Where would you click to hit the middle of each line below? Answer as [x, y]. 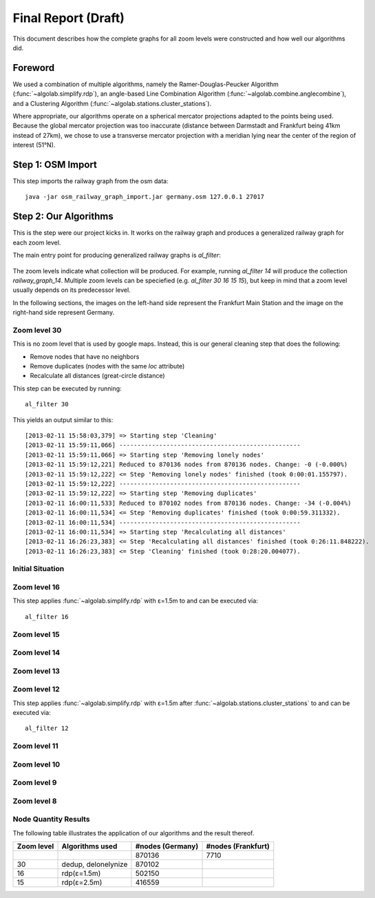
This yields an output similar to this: [63, 419]
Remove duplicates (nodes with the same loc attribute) [107, 366]
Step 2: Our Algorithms [63, 217]
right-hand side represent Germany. [64, 313]
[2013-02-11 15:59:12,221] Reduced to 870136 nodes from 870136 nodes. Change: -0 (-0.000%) [186, 464]
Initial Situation [39, 569]
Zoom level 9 [35, 783]
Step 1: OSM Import [55, 165]
